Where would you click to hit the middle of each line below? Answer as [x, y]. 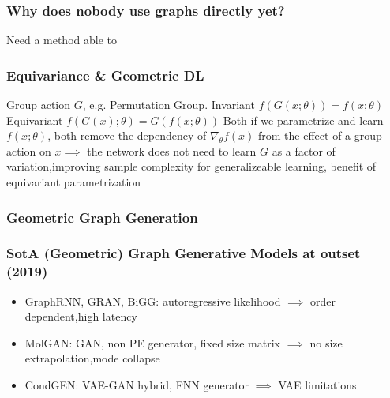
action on [29, 150]
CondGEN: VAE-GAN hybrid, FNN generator [137, 384]
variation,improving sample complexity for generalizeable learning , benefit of [191, 166]
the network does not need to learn [172, 150]
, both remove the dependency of [127, 135]
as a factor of [304, 150]
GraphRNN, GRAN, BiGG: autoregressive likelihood [153, 300]
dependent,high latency [81, 316]
